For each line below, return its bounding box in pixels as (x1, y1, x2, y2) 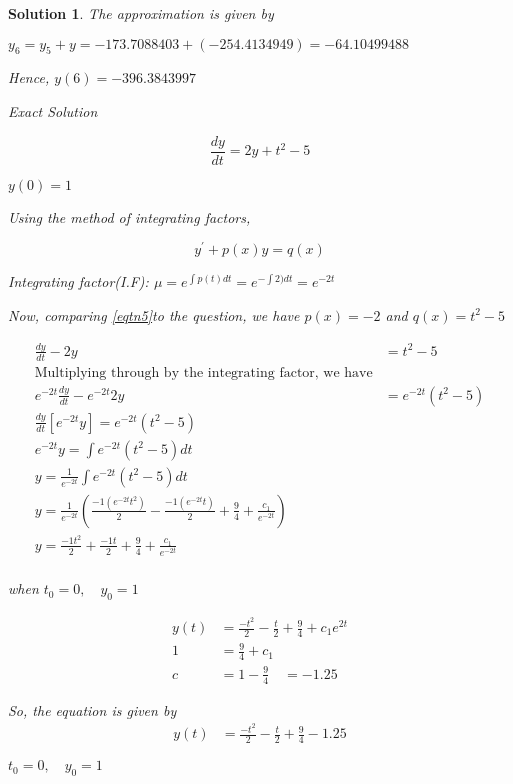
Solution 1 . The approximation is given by (8, 3, 274, 23)
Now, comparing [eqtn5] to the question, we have (8, 304, 300, 325)
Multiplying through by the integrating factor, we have (34, 365, 373, 380)
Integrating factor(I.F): (8, 271, 149, 292)
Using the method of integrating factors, (8, 206, 251, 227)
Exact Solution (8, 100, 98, 121)
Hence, (8, 67, 50, 88)
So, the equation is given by (8, 699, 177, 720)
